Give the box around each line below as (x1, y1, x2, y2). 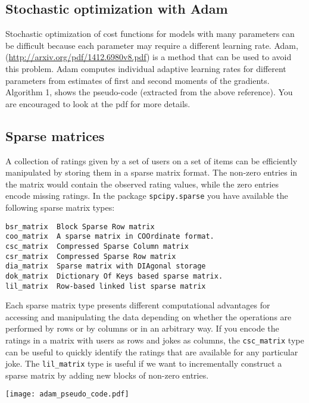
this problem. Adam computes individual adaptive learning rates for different (5, 62, 286, 74)
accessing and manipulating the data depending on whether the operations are (5, 310, 292, 323)
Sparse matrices (5, 126, 105, 145)
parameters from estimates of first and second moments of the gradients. (5, 74, 270, 86)
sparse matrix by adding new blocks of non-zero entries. (5, 368, 209, 381)
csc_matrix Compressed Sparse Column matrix (5, 242, 189, 251)
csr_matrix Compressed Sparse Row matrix (5, 252, 176, 261)
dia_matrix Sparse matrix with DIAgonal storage (5, 262, 206, 271)
